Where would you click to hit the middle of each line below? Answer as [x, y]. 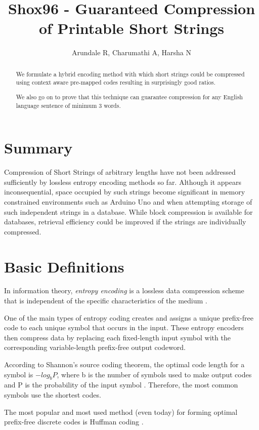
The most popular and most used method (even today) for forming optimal [121, 412]
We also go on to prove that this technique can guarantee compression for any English [129, 96]
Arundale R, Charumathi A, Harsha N [132, 52]
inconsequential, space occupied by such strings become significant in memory [125, 192]
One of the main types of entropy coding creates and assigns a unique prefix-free [129, 317]
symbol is [19, 374]
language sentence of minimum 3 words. [68, 105]
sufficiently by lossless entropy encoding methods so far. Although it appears [123, 182]
